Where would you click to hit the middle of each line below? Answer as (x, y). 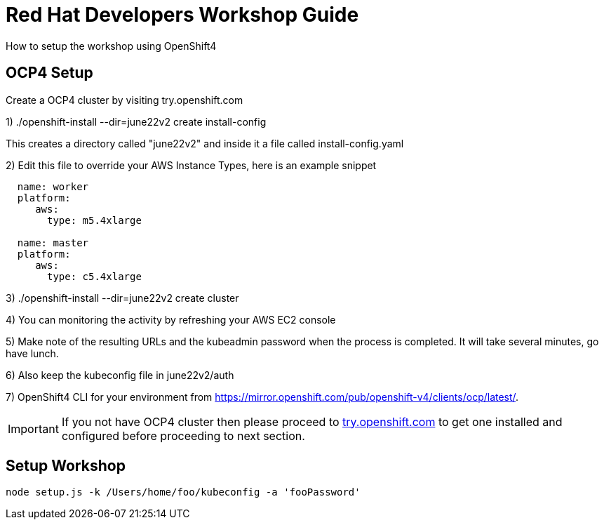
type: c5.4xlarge (94, 276)
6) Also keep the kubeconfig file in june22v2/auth (120, 375)
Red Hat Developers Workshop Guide (182, 15)
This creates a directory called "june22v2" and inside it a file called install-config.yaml (205, 143)
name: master (53, 242)
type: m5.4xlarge (94, 220)
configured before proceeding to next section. (183, 436)
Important (33, 428)
